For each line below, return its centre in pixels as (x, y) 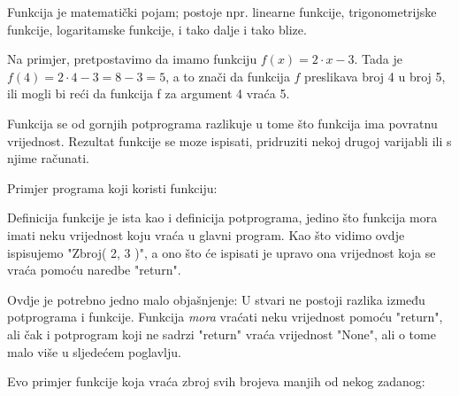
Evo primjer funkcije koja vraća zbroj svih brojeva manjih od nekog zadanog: (216, 381)
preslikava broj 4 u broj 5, (375, 76)
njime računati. (49, 158)
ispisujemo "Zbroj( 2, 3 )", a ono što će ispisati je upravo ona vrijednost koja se (222, 252)
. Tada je (379, 59)
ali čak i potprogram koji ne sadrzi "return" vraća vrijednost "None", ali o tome (222, 334)
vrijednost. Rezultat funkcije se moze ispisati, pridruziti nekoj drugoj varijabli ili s (229, 140)
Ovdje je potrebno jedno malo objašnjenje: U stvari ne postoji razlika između (216, 299)
